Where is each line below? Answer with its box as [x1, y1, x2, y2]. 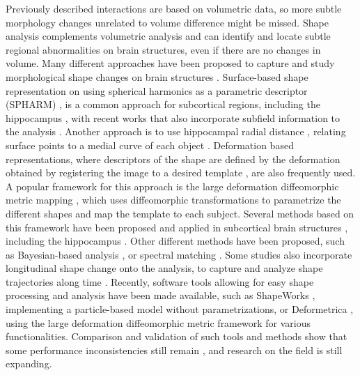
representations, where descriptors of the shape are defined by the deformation [6, 151, 341, 166]
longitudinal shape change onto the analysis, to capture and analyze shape [6, 261, 323, 275]
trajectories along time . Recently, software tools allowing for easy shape [6, 274, 314, 289]
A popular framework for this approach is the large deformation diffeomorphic [6, 178, 339, 193]
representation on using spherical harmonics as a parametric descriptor [6, 83, 308, 98]
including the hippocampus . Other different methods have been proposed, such [6, 234, 345, 248]
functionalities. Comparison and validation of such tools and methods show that [6, 329, 347, 344]
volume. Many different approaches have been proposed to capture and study [6, 56, 335, 70]
